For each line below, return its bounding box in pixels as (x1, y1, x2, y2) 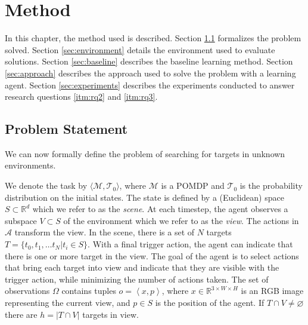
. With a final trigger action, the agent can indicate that (88, 238, 293, 250)
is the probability (239, 179, 303, 192)
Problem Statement (5, 119, 128, 138)
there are (5, 308, 38, 320)
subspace (5, 214, 37, 226)
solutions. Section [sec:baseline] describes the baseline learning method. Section (5, 55, 293, 68)
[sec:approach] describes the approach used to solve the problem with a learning (5, 66, 296, 79)
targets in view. (82, 308, 139, 320)
